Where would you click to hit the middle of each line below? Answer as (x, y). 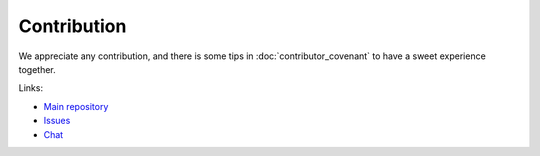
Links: (31, 88)
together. (37, 69)
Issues (57, 121)
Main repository (76, 106)
